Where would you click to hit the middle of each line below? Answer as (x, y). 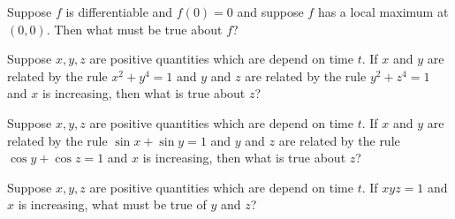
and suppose (270, 11)
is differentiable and (119, 11)
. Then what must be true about (134, 29)
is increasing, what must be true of (112, 204)
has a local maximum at (383, 11)
